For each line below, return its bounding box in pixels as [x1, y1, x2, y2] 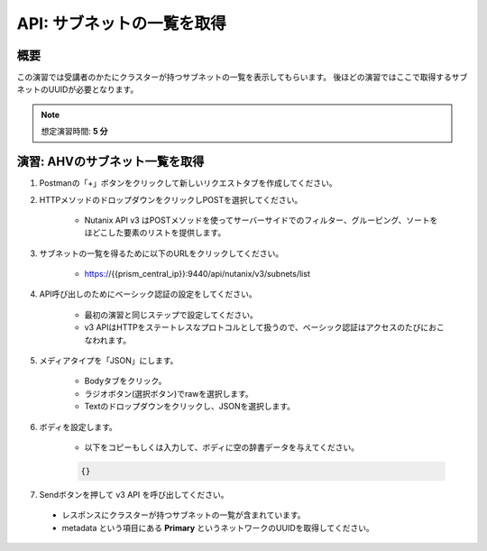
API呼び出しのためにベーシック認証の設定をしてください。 [39, 289, 257, 299]
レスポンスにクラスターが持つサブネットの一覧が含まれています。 [61, 510, 306, 520]
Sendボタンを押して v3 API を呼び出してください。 [39, 489, 229, 500]
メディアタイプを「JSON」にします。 [39, 355, 179, 366]
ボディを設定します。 [39, 421, 117, 432]
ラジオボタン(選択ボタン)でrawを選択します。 [84, 388, 254, 399]
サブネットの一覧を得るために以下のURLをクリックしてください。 [39, 248, 284, 259]
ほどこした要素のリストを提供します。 [84, 227, 226, 238]
